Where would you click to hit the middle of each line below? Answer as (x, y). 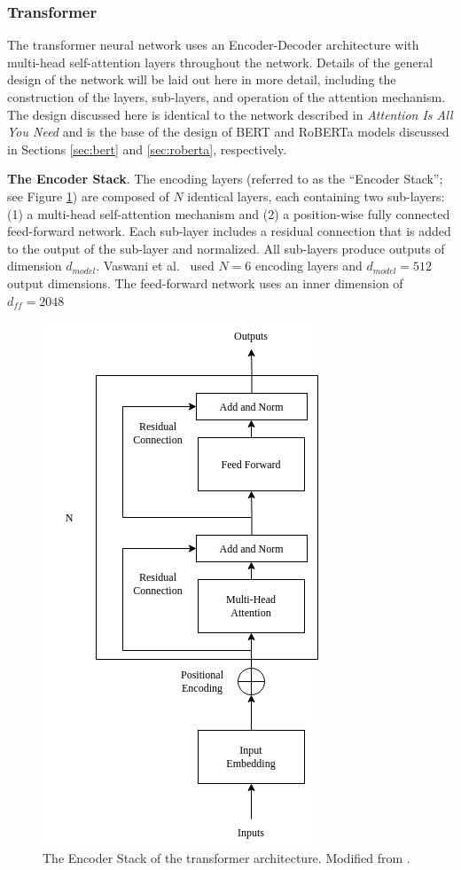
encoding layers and (309, 266)
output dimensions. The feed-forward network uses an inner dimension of (205, 282)
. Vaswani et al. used (155, 266)
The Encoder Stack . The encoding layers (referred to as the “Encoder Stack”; (225, 179)
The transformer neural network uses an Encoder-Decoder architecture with (213, 45)
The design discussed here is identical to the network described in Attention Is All (230, 114)
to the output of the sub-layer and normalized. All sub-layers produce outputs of (226, 248)
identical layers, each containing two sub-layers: (316, 196)
